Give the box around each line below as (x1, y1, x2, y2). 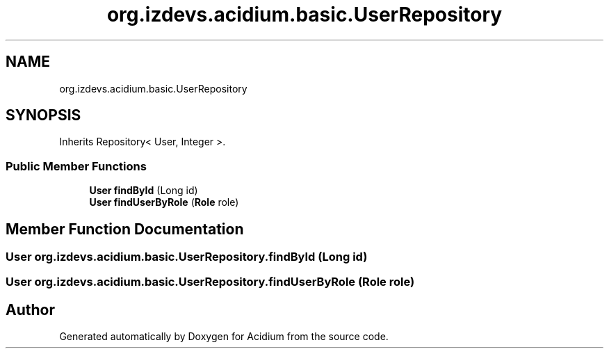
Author (6, 300, 55, 319)
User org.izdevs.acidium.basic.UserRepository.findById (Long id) (6, 250, 368, 264)
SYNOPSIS (6, 106, 81, 124)
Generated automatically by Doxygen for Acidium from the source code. (59, 330, 389, 343)
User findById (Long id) (89, 184, 198, 197)
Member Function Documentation (6, 220, 244, 238)
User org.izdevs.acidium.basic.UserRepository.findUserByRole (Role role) (6, 275, 415, 289)
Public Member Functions (6, 159, 147, 173)
